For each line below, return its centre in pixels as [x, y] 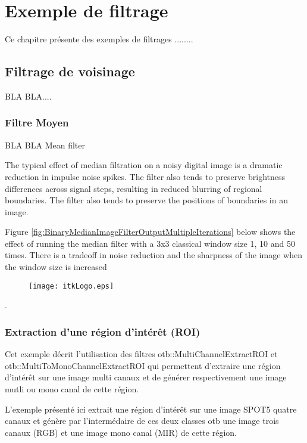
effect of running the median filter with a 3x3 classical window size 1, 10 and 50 [150, 243]
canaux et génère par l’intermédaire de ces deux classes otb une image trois [142, 421]
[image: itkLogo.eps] [71, 286]
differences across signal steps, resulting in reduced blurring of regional [134, 188]
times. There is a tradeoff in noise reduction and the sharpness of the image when [153, 255]
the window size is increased [56, 267]
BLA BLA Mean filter [45, 145]
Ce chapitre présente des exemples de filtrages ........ [99, 39]
